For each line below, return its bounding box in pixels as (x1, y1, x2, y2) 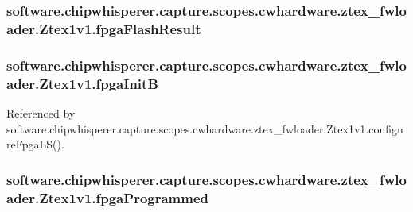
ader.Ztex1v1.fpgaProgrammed (6, 187, 209, 207)
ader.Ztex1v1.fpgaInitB (6, 73, 158, 93)
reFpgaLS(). (6, 136, 64, 152)
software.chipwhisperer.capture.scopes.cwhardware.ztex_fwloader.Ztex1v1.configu (6, 120, 403, 137)
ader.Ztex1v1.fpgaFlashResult (6, 18, 201, 38)
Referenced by (6, 104, 76, 121)
